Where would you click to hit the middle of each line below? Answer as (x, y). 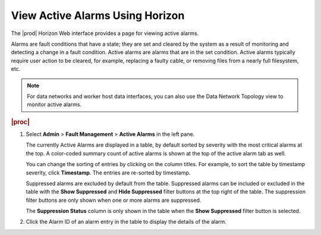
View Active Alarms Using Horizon (98, 15)
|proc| (20, 122)
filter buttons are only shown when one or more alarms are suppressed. (114, 200)
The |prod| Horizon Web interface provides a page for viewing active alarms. (105, 33)
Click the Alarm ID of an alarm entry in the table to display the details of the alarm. (126, 222)
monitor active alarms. (54, 104)
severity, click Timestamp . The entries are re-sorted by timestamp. (108, 173)
